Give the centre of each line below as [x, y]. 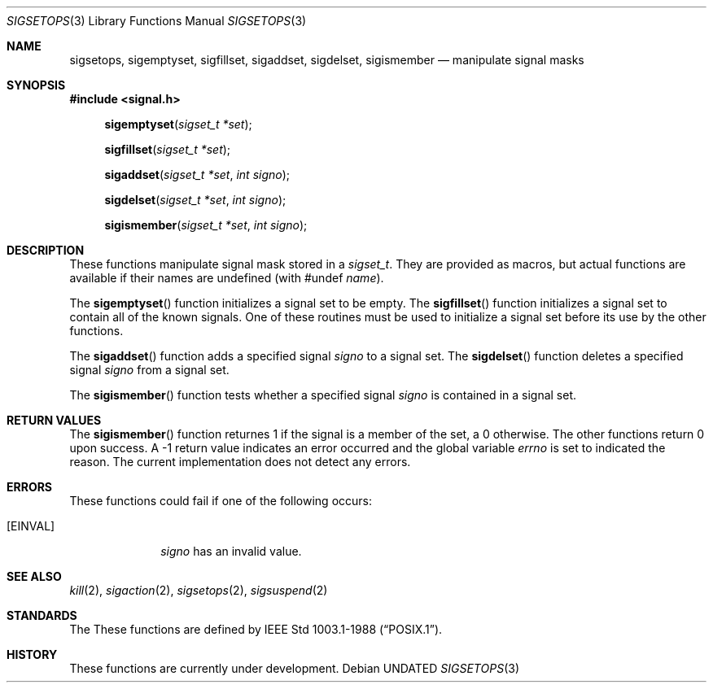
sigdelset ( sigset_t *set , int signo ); [195, 200]
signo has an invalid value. [231, 551]
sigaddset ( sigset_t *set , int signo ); [197, 174]
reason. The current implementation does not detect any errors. [240, 462]
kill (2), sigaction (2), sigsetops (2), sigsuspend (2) [199, 590]
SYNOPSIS [36, 85]
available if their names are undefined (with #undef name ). [227, 278]
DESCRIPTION [46, 250]
